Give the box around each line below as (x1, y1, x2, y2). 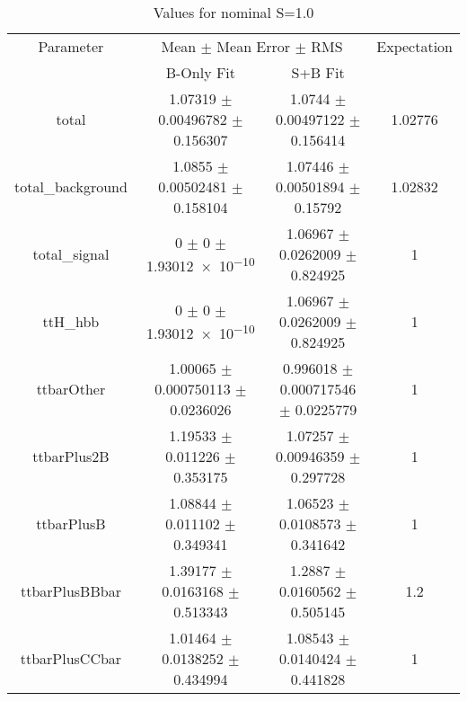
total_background (14, 176, 128, 197)
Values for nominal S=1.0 (153, 2, 314, 22)
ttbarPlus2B (32, 446, 110, 466)
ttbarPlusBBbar (20, 581, 121, 601)
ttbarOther (36, 378, 106, 399)
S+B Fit (291, 62, 345, 83)
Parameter (38, 36, 104, 57)
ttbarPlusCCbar (20, 648, 122, 669)
